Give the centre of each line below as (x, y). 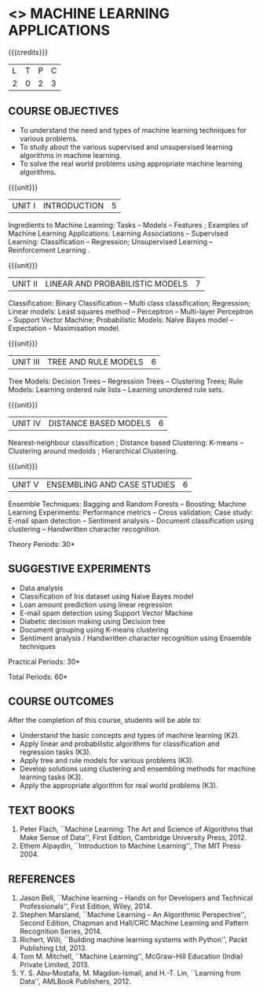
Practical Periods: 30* (44, 662)
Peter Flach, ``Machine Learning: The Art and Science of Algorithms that (136, 829)
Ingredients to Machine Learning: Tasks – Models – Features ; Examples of (128, 225)
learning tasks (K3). (51, 777)
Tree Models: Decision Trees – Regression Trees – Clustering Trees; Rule (126, 381)
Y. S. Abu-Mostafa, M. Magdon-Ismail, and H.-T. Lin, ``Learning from (130, 973)
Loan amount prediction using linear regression (96, 604)
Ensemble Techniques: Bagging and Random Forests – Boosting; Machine (127, 504)
